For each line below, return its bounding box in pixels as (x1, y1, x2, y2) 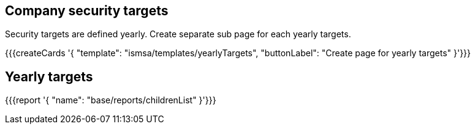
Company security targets (5, 3, 169, 18)
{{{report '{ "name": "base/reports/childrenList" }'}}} (5, 95, 216, 106)
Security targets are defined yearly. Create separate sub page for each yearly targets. (5, 29, 351, 40)
